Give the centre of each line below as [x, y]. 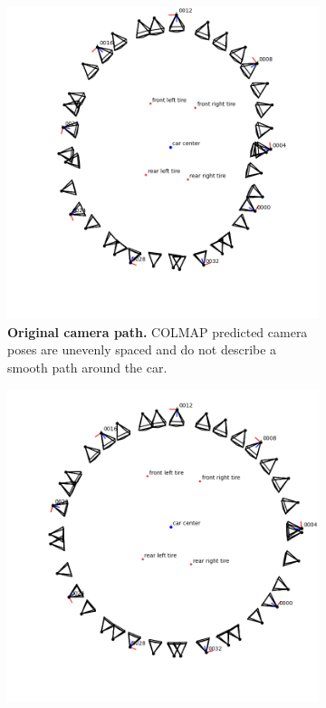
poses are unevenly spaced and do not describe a [142, 349]
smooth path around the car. [87, 367]
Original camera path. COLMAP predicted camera [158, 331]
